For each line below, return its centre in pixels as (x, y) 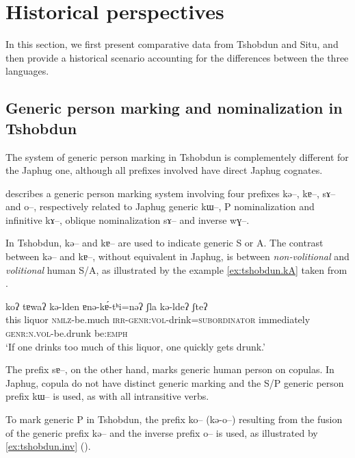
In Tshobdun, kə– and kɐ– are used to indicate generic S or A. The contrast (165, 243)
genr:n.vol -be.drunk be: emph (67, 333)
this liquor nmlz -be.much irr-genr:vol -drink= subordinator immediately (158, 319)
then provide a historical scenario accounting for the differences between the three (177, 57)
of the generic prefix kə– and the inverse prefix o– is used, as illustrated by (162, 432)
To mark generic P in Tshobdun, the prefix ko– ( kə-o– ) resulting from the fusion (174, 419)
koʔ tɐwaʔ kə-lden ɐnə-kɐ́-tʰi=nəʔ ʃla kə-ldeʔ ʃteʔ (107, 306)
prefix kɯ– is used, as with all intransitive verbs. (107, 396)
